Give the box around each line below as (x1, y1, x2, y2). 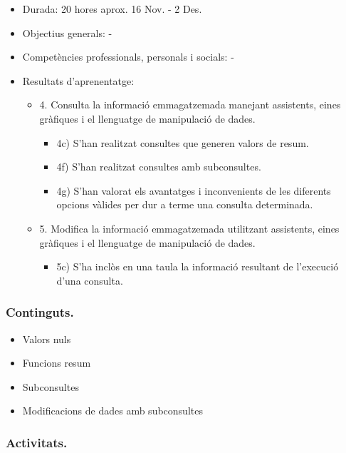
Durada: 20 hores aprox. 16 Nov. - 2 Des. (22, 1, 202, 16)
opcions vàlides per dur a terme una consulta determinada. (56, 197, 313, 212)
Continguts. (6, 303, 74, 321)
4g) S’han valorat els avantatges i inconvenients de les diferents (56, 183, 331, 198)
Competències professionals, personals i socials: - (22, 49, 234, 64)
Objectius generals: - (22, 25, 112, 40)
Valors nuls (22, 331, 71, 346)
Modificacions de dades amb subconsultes (22, 403, 203, 418)
